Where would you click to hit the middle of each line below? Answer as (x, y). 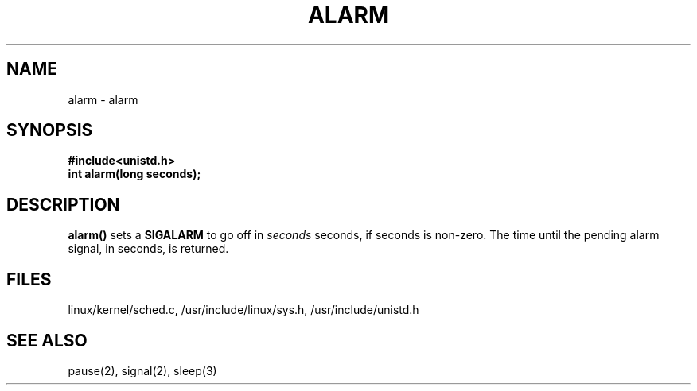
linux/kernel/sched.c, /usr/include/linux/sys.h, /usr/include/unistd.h (243, 310)
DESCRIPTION (63, 204)
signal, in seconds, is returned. (148, 249)
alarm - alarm (103, 99)
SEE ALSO (47, 340)
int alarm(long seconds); (134, 174)
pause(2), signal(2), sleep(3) (142, 370)
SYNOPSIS (50, 130)
